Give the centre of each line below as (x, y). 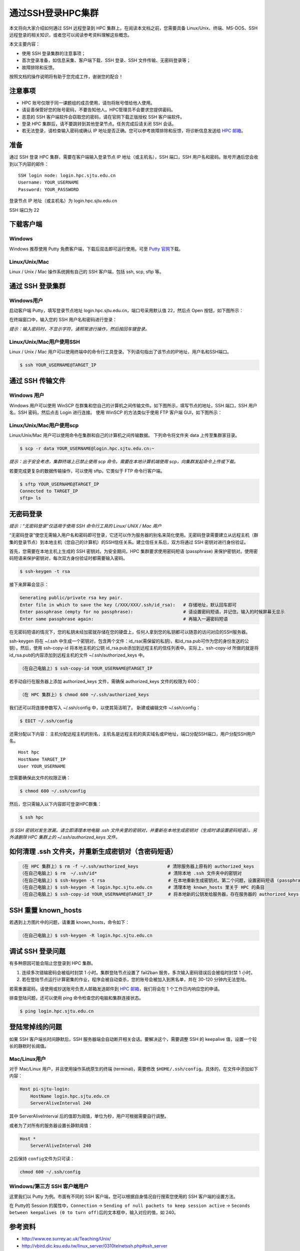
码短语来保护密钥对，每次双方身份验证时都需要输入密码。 (68, 558)
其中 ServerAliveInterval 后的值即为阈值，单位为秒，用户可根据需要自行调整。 (89, 1116)
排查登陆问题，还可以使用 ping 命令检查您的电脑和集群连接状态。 (76, 998)
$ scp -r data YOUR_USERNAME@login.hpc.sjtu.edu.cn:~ (87, 449)
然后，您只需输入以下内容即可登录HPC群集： (55, 804)
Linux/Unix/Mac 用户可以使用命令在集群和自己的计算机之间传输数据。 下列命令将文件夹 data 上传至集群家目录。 (124, 435)
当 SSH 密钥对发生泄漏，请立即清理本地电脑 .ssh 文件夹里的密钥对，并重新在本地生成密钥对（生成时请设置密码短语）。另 (133, 830)
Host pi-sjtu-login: (45, 1089)
